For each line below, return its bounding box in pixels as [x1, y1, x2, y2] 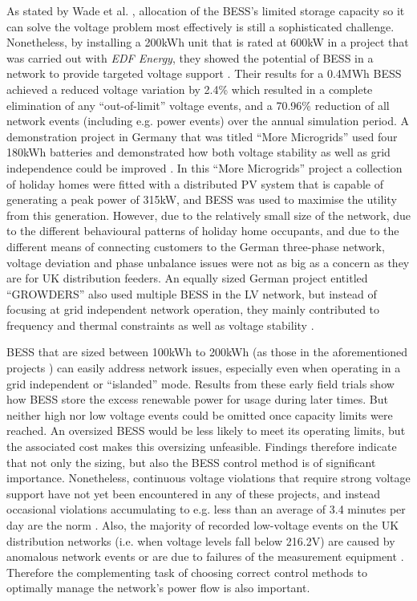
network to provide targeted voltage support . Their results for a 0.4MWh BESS [6, 65, 402, 82]
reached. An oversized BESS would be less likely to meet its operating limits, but [6, 422, 406, 439]
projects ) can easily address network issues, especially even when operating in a [6, 359, 401, 376]
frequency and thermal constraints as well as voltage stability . [6, 316, 314, 333]
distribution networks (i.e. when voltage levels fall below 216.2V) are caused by [6, 532, 395, 549]
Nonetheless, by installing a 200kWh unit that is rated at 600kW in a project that [6, 34, 409, 51]
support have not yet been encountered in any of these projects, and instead [6, 485, 380, 502]
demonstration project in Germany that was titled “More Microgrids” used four [6, 128, 398, 144]
